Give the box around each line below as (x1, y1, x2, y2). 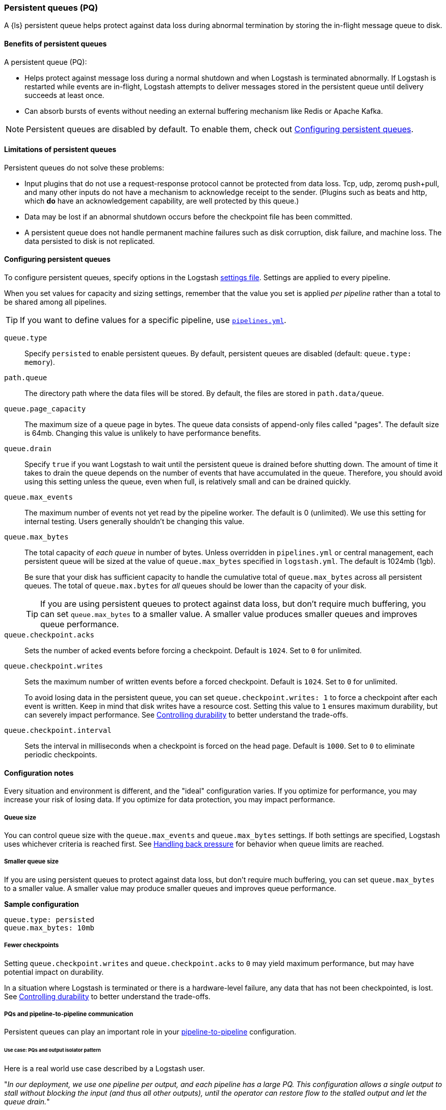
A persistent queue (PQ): (4, 57, 87, 66)
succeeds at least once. (24, 90, 104, 100)
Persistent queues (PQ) (4, 3, 98, 13)
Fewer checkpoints (4, 942, 59, 949)
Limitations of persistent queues (4, 145, 117, 154)
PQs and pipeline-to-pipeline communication (4, 1010, 134, 1018)
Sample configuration (4, 899, 79, 908)
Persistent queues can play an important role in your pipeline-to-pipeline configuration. (4, 1027, 297, 1037)
